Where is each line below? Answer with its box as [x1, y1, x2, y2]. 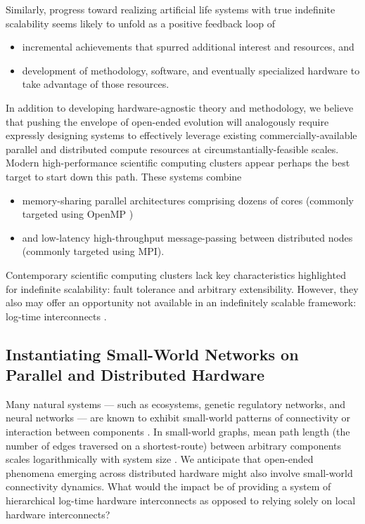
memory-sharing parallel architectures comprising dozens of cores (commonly [22, 192, 354, 207]
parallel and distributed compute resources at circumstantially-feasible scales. [6, 141, 339, 156]
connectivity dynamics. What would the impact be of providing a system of [6, 479, 331, 494]
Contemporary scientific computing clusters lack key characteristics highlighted [6, 267, 346, 282]
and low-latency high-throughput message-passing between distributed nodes [22, 230, 353, 244]
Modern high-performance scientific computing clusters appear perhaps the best [6, 155, 350, 170]
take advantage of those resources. [22, 77, 169, 91]
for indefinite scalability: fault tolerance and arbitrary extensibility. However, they [6, 281, 359, 296]
